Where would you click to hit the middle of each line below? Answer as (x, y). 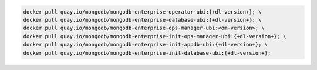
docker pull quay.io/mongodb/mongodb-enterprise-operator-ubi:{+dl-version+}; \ (142, 11)
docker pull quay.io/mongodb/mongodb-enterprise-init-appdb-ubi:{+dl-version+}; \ (146, 45)
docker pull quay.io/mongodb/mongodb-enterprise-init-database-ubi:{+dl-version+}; (147, 53)
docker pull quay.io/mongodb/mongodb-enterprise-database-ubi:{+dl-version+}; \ (142, 20)
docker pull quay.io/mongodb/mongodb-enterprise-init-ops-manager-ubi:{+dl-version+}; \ (155, 36)
